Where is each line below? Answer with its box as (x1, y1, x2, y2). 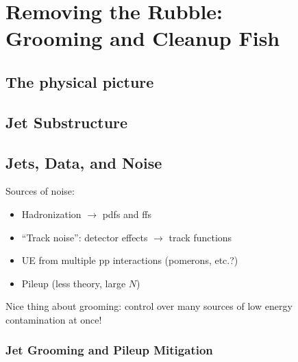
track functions (169, 230, 232, 244)
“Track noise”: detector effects (21, 230, 148, 244)
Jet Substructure (5, 111, 128, 132)
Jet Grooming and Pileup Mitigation (5, 341, 213, 359)
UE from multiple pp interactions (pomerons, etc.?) (21, 253, 238, 267)
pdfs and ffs (102, 206, 151, 221)
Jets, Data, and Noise (5, 152, 162, 173)
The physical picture (5, 71, 154, 92)
